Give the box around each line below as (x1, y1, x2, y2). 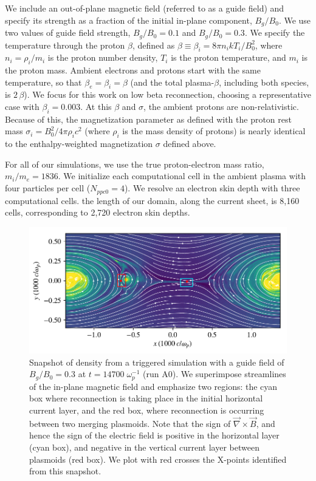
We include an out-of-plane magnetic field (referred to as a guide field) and (5, 2, 284, 14)
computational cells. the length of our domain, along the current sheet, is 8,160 (5, 194, 300, 206)
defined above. (163, 137, 216, 150)
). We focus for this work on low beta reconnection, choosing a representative (24, 88, 311, 101)
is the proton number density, (47, 51, 158, 64)
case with (5, 100, 39, 113)
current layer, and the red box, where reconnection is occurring (29, 403, 264, 416)
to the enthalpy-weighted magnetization (5, 137, 153, 150)
